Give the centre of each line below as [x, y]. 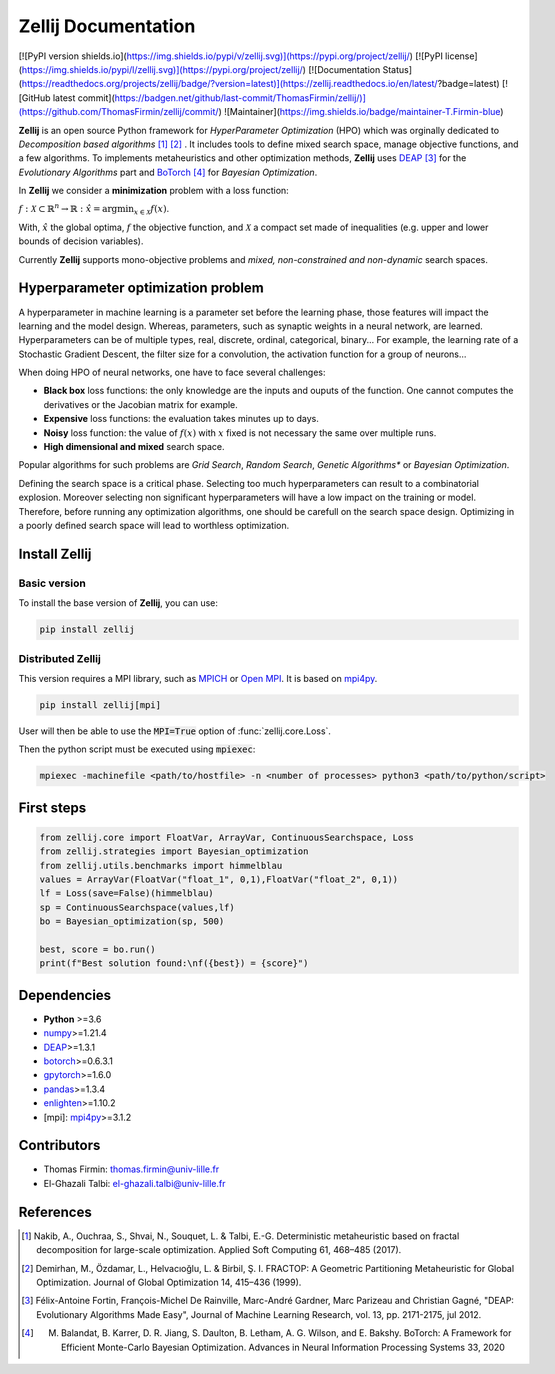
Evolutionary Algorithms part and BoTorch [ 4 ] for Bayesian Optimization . [168, 172]
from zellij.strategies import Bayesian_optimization [174, 851]
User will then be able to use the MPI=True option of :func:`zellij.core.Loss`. [175, 731]
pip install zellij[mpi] [100, 704]
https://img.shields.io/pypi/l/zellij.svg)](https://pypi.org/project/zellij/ [162, 69]
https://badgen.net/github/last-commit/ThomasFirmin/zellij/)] [240, 97]
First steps [52, 807]
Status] [397, 69]
